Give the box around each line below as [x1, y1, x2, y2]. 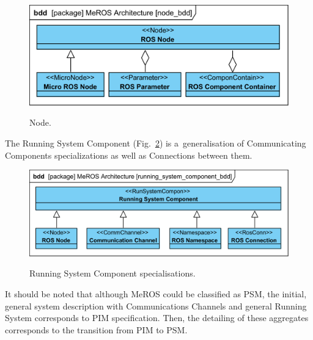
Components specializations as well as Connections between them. [5, 148, 252, 161]
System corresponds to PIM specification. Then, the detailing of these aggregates [5, 311, 309, 324]
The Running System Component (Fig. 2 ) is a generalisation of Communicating [5, 136, 306, 149]
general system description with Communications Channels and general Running [5, 299, 307, 312]
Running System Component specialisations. [29, 267, 196, 280]
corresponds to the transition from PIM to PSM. [5, 323, 188, 336]
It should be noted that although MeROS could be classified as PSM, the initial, [5, 287, 307, 300]
